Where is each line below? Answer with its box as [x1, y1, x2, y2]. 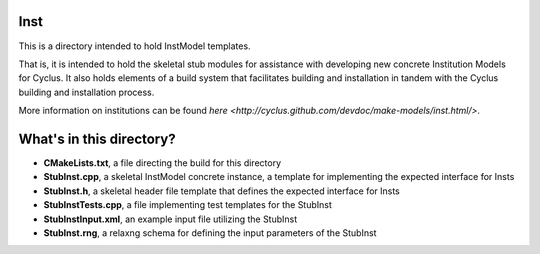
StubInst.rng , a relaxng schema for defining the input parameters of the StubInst [43, 226, 377, 239]
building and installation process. [18, 86, 155, 98]
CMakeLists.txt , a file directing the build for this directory [43, 156, 282, 169]
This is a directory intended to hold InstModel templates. [18, 40, 251, 52]
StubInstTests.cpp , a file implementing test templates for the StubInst [43, 199, 332, 211]
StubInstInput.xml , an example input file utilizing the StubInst [43, 213, 298, 225]
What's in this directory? [18, 130, 176, 147]
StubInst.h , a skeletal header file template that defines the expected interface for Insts [43, 185, 400, 197]
